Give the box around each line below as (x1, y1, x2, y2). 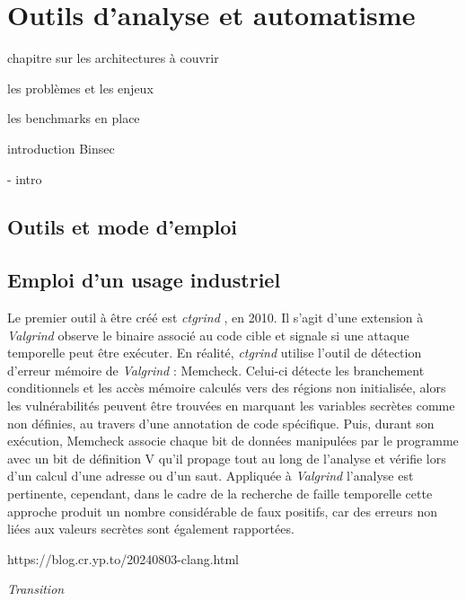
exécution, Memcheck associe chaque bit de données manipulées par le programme (7, 431, 459, 450)
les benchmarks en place (7, 109, 140, 128)
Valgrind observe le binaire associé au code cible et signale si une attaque (7, 325, 409, 344)
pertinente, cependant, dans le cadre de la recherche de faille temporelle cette (7, 484, 433, 503)
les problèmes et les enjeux (7, 78, 154, 97)
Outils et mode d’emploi (7, 213, 238, 241)
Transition (7, 579, 65, 598)
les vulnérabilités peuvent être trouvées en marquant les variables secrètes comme (7, 396, 455, 415)
